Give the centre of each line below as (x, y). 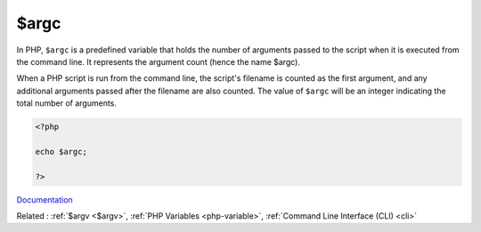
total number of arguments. (67, 103)
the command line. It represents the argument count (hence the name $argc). (158, 61)
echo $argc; (61, 152)
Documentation (45, 199)
